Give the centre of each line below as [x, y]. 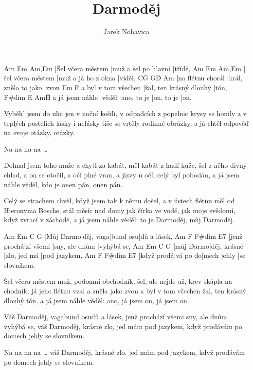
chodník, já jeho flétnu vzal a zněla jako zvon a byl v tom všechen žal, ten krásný [125, 291]
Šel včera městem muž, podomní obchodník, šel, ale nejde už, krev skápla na [118, 281]
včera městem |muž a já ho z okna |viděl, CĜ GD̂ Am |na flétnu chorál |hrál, [128, 78]
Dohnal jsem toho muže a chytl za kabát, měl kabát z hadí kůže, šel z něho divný [125, 165]
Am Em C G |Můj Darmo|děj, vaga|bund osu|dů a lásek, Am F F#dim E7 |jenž [123, 236]
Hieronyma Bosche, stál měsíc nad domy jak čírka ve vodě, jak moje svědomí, [120, 210]
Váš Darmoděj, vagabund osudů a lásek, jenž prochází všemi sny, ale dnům [116, 317]
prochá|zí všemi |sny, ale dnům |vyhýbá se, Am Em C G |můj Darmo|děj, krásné [124, 245]
